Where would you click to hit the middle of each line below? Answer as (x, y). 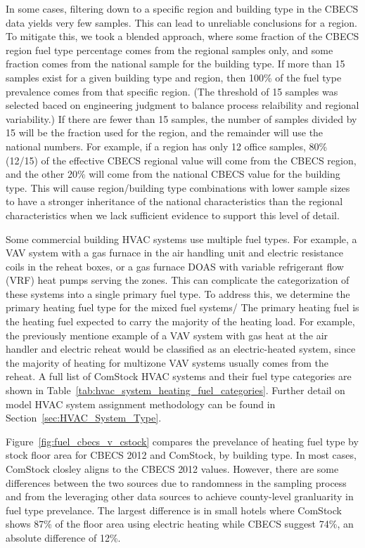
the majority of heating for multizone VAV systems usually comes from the (167, 362)
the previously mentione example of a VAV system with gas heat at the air (167, 335)
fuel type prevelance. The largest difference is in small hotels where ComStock (174, 510)
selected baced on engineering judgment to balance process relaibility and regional (182, 105)
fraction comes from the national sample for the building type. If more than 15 (175, 64)
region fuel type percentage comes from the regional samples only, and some (169, 50)
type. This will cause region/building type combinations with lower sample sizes (178, 187)
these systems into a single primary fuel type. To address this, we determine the (178, 293)
